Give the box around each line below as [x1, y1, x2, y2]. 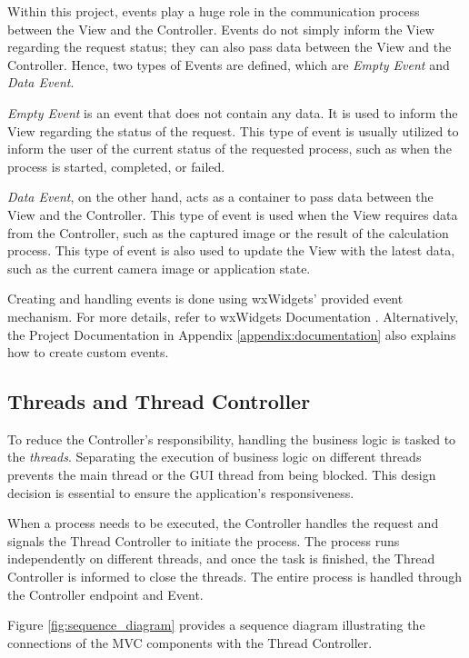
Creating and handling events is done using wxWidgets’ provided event [7, 289, 404, 308]
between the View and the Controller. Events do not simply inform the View [7, 19, 434, 38]
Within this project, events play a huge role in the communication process [7, 2, 420, 20]
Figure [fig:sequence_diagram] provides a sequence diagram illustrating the [7, 615, 425, 634]
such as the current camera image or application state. [7, 258, 311, 277]
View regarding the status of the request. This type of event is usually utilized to [7, 121, 459, 140]
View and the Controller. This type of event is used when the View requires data [7, 204, 458, 224]
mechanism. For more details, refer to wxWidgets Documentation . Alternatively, [7, 306, 459, 325]
